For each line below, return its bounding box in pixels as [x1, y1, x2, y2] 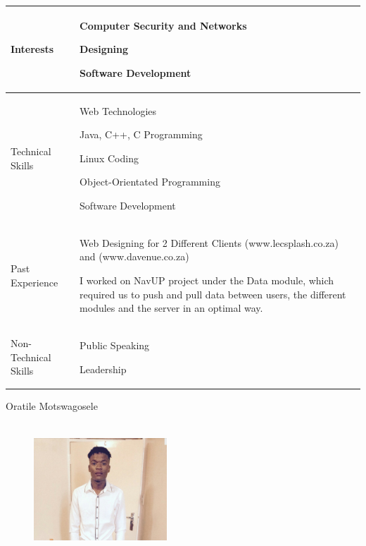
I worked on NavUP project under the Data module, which [80, 272, 334, 287]
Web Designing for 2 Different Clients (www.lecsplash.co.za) [80, 235, 339, 250]
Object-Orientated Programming [80, 174, 220, 189]
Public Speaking [80, 337, 150, 352]
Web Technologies [80, 103, 157, 118]
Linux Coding [80, 150, 139, 165]
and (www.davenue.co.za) [80, 249, 189, 264]
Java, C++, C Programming [80, 127, 203, 142]
